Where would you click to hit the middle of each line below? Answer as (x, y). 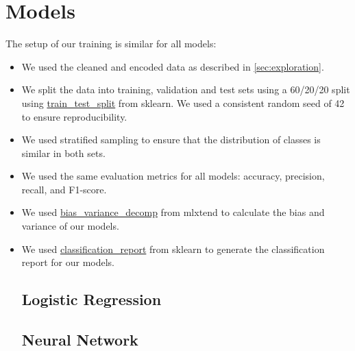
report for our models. (68, 262)
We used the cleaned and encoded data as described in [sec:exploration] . (173, 66)
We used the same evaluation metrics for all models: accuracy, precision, (173, 176)
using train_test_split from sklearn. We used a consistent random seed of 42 (183, 102)
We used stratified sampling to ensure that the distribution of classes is (171, 140)
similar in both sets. (63, 153)
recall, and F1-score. (64, 189)
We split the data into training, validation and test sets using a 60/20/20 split (186, 89)
